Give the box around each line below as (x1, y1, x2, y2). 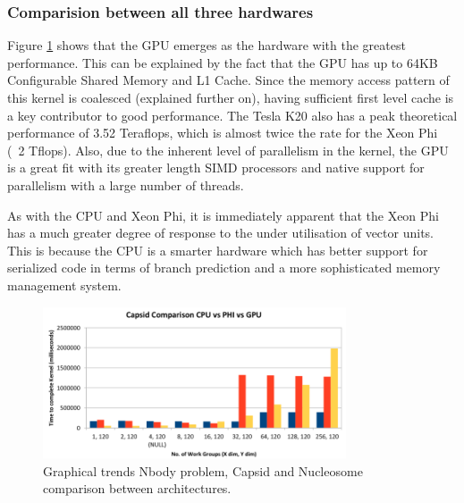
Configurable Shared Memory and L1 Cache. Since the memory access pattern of (7, 71, 450, 89)
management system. (7, 275, 122, 294)
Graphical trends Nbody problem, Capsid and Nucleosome (43, 461, 363, 480)
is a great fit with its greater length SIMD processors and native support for (7, 158, 425, 177)
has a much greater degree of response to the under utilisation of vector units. (7, 223, 434, 242)
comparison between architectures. (43, 479, 232, 498)
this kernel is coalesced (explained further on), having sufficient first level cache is (7, 88, 454, 106)
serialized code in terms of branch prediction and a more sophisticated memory (7, 258, 441, 277)
